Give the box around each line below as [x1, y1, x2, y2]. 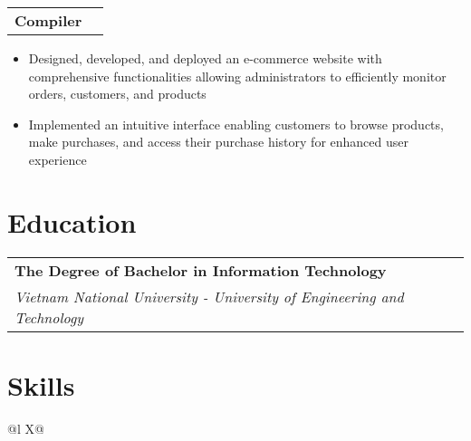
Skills [7, 366, 75, 403]
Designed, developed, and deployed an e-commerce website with [28, 49, 382, 67]
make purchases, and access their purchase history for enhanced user [28, 132, 409, 151]
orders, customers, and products [28, 84, 207, 103]
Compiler [14, 10, 82, 31]
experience [28, 149, 87, 168]
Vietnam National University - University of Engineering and [14, 285, 404, 307]
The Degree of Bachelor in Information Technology [14, 259, 387, 281]
